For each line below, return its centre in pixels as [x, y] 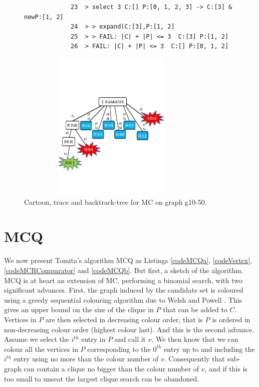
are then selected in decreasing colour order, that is [124, 319]
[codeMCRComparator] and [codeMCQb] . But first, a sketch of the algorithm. [124, 270]
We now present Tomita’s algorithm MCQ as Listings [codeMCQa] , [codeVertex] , [128, 260]
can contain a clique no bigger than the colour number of [111, 368]
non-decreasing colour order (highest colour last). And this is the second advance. [129, 329]
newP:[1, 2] [44, 17]
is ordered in [231, 319]
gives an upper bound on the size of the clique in [79, 309]
